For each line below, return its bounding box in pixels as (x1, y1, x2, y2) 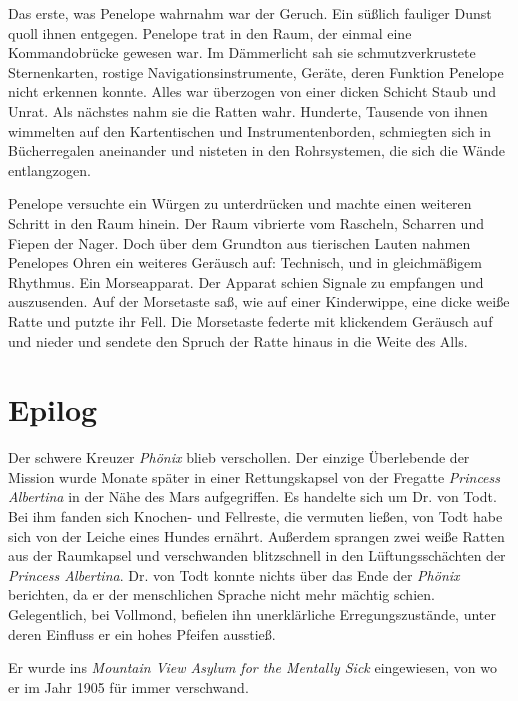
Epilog (8, 389, 98, 430)
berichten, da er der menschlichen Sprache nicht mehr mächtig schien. (8, 584, 435, 605)
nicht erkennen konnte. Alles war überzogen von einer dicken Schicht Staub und (8, 81, 496, 102)
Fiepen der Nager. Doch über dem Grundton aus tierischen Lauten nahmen (8, 232, 471, 253)
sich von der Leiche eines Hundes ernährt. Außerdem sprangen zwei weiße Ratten (8, 525, 505, 546)
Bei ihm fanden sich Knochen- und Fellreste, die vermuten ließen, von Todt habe (8, 506, 503, 526)
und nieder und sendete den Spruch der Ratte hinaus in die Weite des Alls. (8, 330, 468, 351)
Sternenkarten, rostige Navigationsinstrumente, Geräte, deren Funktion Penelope (8, 61, 504, 82)
